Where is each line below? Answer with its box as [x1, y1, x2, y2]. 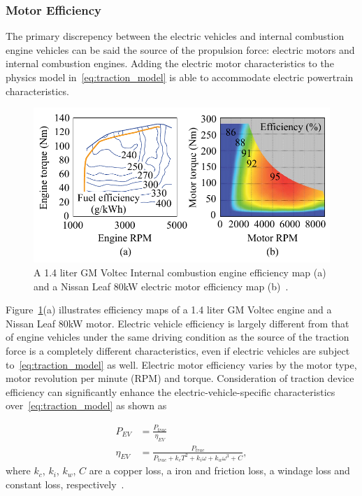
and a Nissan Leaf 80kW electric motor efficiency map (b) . [34, 278, 289, 293]
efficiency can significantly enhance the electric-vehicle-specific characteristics [6, 384, 335, 399]
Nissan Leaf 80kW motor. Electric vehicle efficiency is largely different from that [6, 316, 349, 330]
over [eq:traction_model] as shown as [6, 398, 167, 413]
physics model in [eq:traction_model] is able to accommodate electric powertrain [6, 70, 354, 84]
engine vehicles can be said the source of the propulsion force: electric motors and [6, 42, 355, 57]
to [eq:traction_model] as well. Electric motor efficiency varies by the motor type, [6, 357, 357, 371]
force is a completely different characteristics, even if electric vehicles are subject [6, 343, 350, 357]
